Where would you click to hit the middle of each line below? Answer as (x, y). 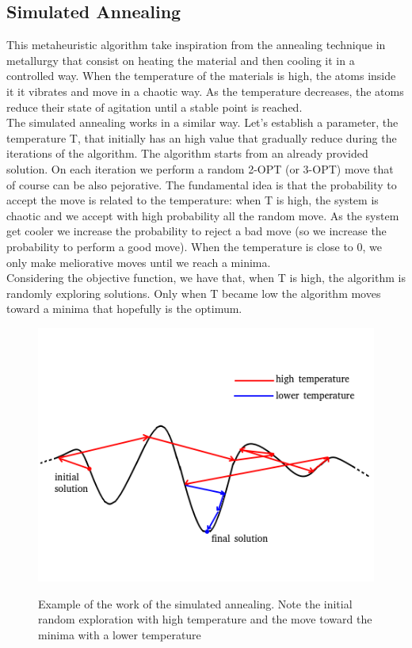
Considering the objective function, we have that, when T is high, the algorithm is (206, 278)
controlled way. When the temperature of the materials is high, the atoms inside (201, 76)
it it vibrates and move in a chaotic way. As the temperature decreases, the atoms (205, 91)
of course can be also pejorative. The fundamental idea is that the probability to (202, 184)
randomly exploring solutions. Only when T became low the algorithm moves (194, 293)
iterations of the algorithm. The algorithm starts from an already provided (187, 153)
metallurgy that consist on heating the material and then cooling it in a (181, 60)
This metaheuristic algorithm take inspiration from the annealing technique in (196, 45)
